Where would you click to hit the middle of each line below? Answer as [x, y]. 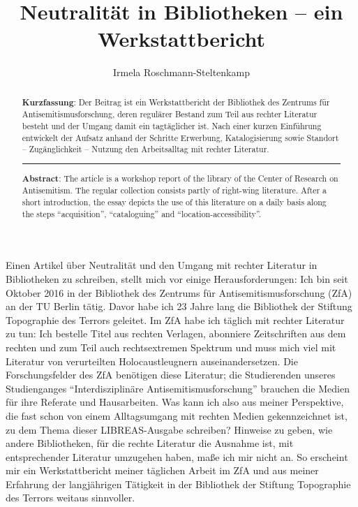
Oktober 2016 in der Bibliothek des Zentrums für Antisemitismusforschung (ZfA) [179, 292]
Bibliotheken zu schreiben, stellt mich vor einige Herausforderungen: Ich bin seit [177, 278]
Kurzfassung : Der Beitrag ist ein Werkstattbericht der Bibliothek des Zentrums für [176, 102]
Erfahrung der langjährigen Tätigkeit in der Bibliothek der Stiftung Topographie [178, 484]
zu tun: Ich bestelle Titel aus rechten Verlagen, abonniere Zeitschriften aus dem [176, 333]
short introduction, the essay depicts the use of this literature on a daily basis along [174, 202]
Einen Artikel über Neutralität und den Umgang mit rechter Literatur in [162, 265]
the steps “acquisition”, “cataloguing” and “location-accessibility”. [141, 213]
